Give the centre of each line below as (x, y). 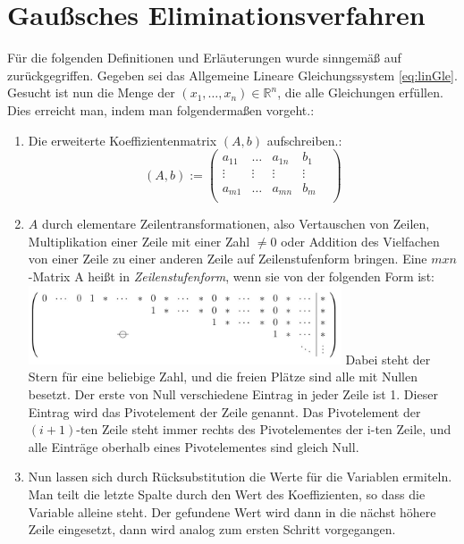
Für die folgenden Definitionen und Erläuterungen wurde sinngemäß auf (204, 58)
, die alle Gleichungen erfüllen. (360, 92)
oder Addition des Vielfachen (360, 241)
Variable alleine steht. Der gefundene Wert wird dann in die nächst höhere (232, 511)
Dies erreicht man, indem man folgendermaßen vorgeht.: (161, 109)
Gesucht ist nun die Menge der (91, 92)
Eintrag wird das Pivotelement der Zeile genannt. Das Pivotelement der (224, 411)
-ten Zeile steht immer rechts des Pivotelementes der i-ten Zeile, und (264, 429)
